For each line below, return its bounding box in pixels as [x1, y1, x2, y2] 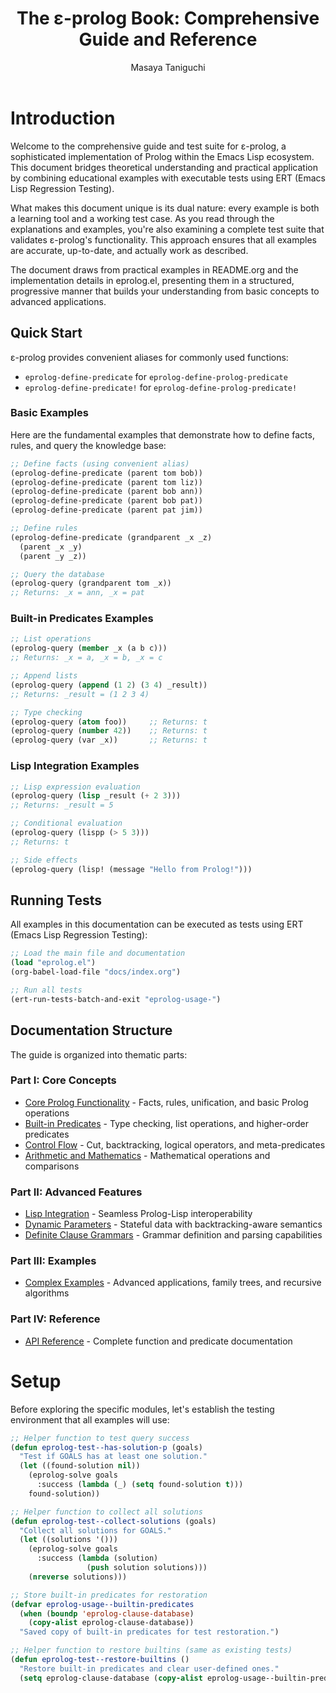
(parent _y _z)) [19, 551, 87, 561]
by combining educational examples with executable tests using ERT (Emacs [10, 172, 326, 184]
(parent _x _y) [19, 542, 83, 552]
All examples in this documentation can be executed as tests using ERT [10, 918, 304, 931]
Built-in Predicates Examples [10, 612, 154, 626]
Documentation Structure [10, 1022, 173, 1039]
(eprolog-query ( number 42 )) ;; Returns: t [10, 726, 208, 736]
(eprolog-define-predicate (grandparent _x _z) [10, 532, 213, 542]
